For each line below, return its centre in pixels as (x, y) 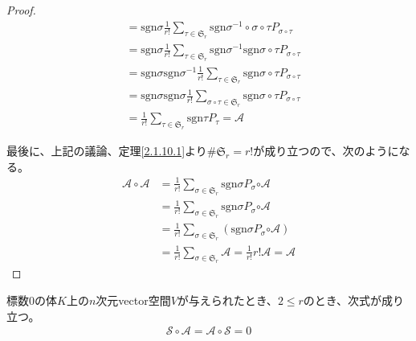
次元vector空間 (133, 300)
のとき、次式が (342, 300)
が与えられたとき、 (227, 300)
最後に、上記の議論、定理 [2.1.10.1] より (107, 151)
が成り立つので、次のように (326, 151)
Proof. (21, 10)
